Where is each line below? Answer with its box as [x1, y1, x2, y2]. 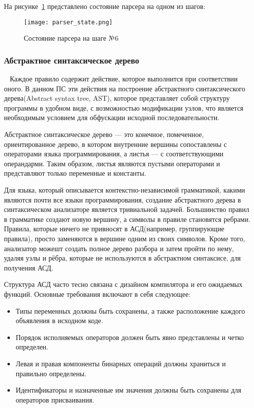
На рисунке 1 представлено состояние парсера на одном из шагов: [4, 1, 205, 11]
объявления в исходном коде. [15, 315, 103, 326]
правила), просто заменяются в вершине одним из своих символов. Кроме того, [4, 233, 245, 243]
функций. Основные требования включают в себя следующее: [4, 288, 190, 299]
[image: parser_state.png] [24, 18, 113, 26]
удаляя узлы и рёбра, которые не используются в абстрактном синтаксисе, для [4, 253, 241, 263]
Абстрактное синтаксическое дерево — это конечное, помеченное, [4, 129, 204, 139]
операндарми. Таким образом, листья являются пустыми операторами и [4, 158, 220, 168]
